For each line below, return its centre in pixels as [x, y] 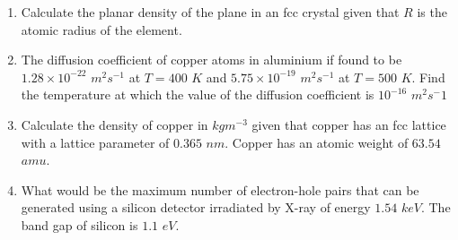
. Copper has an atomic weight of [317, 142]
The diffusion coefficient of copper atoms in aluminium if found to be [211, 60]
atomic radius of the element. [101, 29]
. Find [428, 77]
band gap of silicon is [79, 224]
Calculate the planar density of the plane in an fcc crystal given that [210, 12]
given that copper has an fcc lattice [349, 124]
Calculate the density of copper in [114, 124]
